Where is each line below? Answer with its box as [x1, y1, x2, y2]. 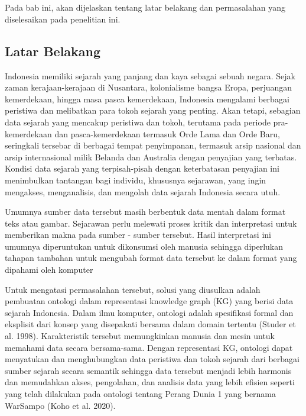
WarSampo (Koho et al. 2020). [5, 399, 116, 411]
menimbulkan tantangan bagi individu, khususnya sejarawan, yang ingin [5, 173, 266, 186]
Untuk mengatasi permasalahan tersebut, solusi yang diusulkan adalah [5, 283, 261, 295]
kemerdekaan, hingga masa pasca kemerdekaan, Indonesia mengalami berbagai [5, 92, 289, 105]
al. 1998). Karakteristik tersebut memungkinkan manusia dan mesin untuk [5, 330, 275, 342]
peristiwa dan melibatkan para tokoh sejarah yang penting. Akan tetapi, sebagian [5, 104, 301, 117]
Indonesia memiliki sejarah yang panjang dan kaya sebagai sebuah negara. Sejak [5, 69, 295, 82]
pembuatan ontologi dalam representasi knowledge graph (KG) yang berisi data [5, 295, 294, 307]
